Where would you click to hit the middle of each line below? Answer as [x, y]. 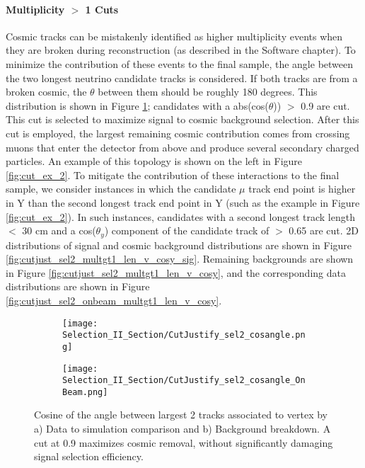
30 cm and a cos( [59, 230]
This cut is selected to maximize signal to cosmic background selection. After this [182, 119]
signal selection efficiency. [89, 456]
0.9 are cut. [325, 105]
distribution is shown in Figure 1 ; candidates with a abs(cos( [137, 105]
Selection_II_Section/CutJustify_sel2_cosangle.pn [184, 335]
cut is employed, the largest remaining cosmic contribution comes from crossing [178, 133]
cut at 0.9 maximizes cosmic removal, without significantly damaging [184, 442]
